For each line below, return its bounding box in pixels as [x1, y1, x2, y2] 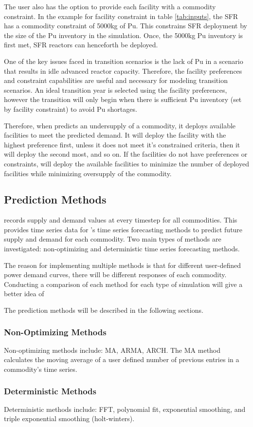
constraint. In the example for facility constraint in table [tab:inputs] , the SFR [4, 11, 238, 21]
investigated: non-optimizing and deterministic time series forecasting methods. [4, 244, 240, 254]
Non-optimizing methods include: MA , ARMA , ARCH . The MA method [4, 345, 221, 355]
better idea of [4, 288, 44, 299]
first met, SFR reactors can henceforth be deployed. [4, 40, 158, 50]
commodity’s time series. [4, 364, 77, 374]
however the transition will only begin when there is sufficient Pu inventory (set [4, 94, 242, 104]
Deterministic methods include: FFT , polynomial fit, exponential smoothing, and [4, 404, 246, 414]
